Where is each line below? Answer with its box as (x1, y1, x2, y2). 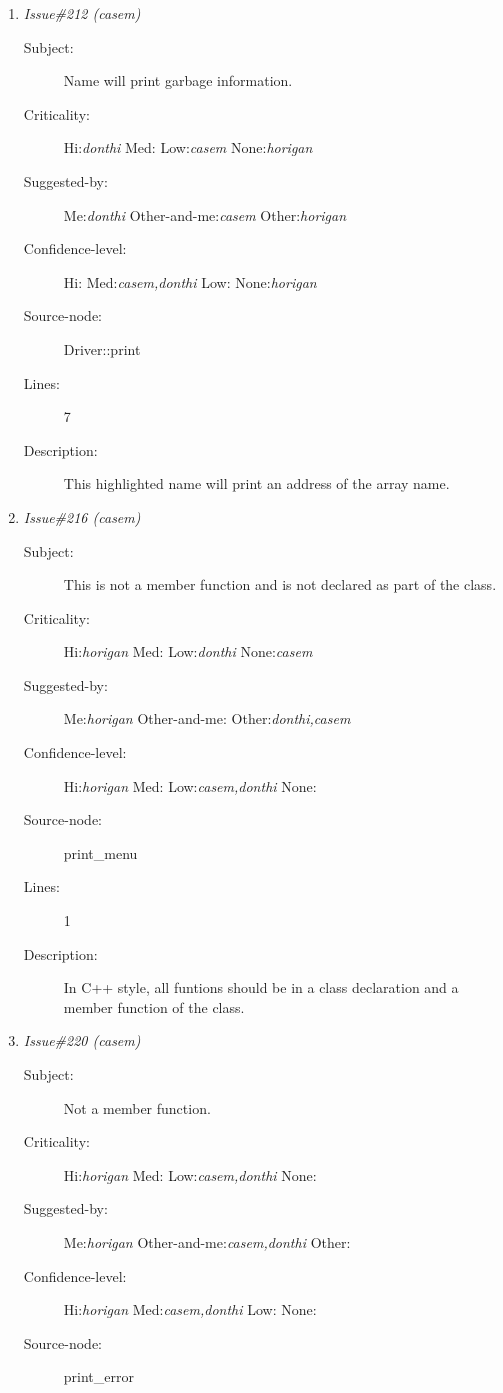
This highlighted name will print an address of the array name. (63, 473, 450, 494)
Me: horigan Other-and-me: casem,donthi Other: (63, 1231, 351, 1252)
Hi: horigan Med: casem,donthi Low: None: (63, 1299, 317, 1320)
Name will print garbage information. (63, 70, 293, 91)
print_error (63, 1366, 134, 1387)
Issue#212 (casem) (23, 3, 141, 23)
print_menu (63, 842, 138, 863)
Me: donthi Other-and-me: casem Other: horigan (63, 204, 347, 225)
